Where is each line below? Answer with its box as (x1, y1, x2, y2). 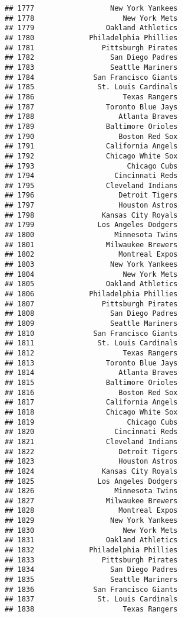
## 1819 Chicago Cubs (5, 418, 178, 426)
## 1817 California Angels (5, 398, 178, 407)
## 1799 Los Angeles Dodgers (5, 221, 178, 229)
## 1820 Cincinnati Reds (5, 428, 178, 436)
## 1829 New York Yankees (5, 516, 178, 525)
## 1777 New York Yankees (5, 4, 178, 12)
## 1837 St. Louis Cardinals (5, 595, 178, 604)
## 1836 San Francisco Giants (5, 585, 178, 594)
